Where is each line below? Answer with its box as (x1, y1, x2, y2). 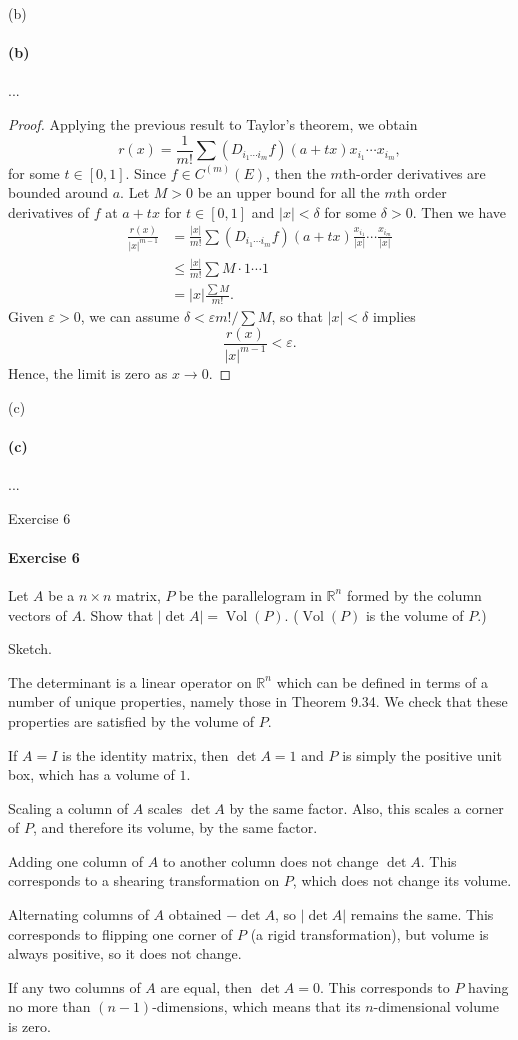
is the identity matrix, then (61, 744, 229, 765)
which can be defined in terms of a (276, 671, 488, 692)
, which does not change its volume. (292, 870, 512, 891)
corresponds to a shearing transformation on (8, 870, 280, 891)
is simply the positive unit (342, 744, 502, 765)
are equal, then (160, 976, 252, 997)
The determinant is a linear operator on (8, 671, 252, 692)
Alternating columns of (8, 904, 149, 925)
